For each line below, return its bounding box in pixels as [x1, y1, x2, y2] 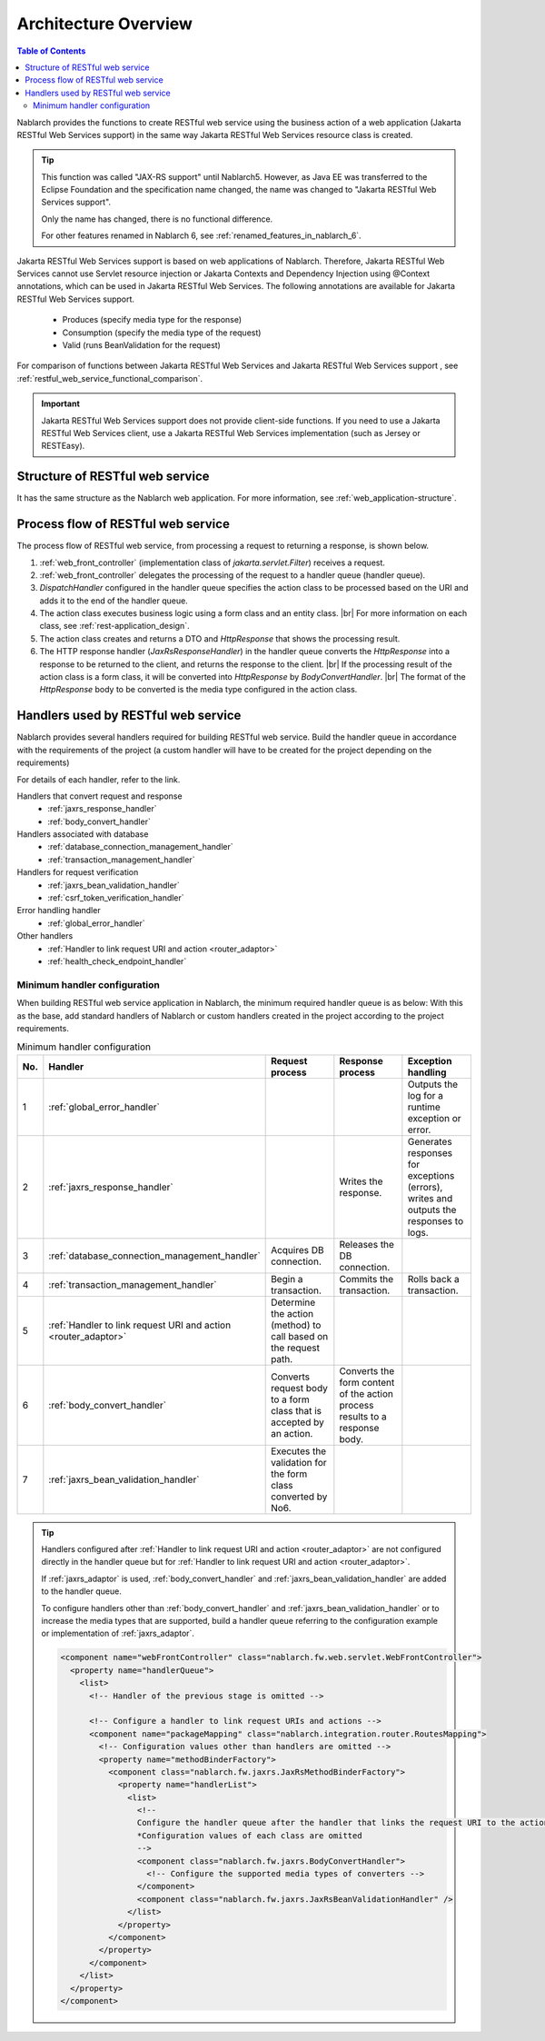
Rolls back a [407, 1272, 460, 1285]
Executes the [271, 1445, 327, 1458]
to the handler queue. [41, 1586, 122, 1597]
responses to [407, 1214, 463, 1227]
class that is [271, 1404, 322, 1417]
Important [41, 398, 81, 409]
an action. [271, 1427, 313, 1439]
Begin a [271, 1272, 303, 1285]
